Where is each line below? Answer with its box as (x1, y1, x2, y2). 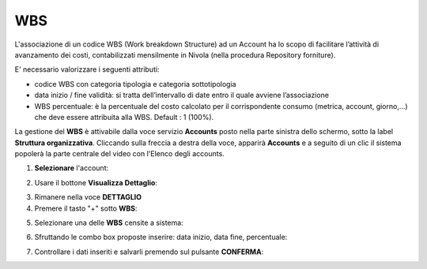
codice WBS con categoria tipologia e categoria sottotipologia (34, 79, 236, 88)
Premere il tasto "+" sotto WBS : (34, 204, 138, 213)
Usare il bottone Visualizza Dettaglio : (34, 177, 158, 187)
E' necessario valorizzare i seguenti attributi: (14, 65, 160, 74)
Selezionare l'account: (34, 163, 109, 173)
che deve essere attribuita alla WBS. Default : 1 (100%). (34, 112, 214, 121)
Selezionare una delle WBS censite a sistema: (34, 218, 183, 228)
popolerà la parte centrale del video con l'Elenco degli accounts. (14, 149, 225, 159)
